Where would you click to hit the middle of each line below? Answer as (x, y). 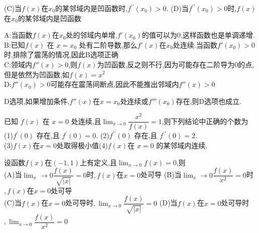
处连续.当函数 (195, 44)
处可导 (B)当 (161, 174)
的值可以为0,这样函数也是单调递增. (198, 35)
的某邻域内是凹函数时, (91, 8)
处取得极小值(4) (82, 145)
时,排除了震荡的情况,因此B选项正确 (61, 54)
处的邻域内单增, (92, 35)
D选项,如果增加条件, (37, 101)
